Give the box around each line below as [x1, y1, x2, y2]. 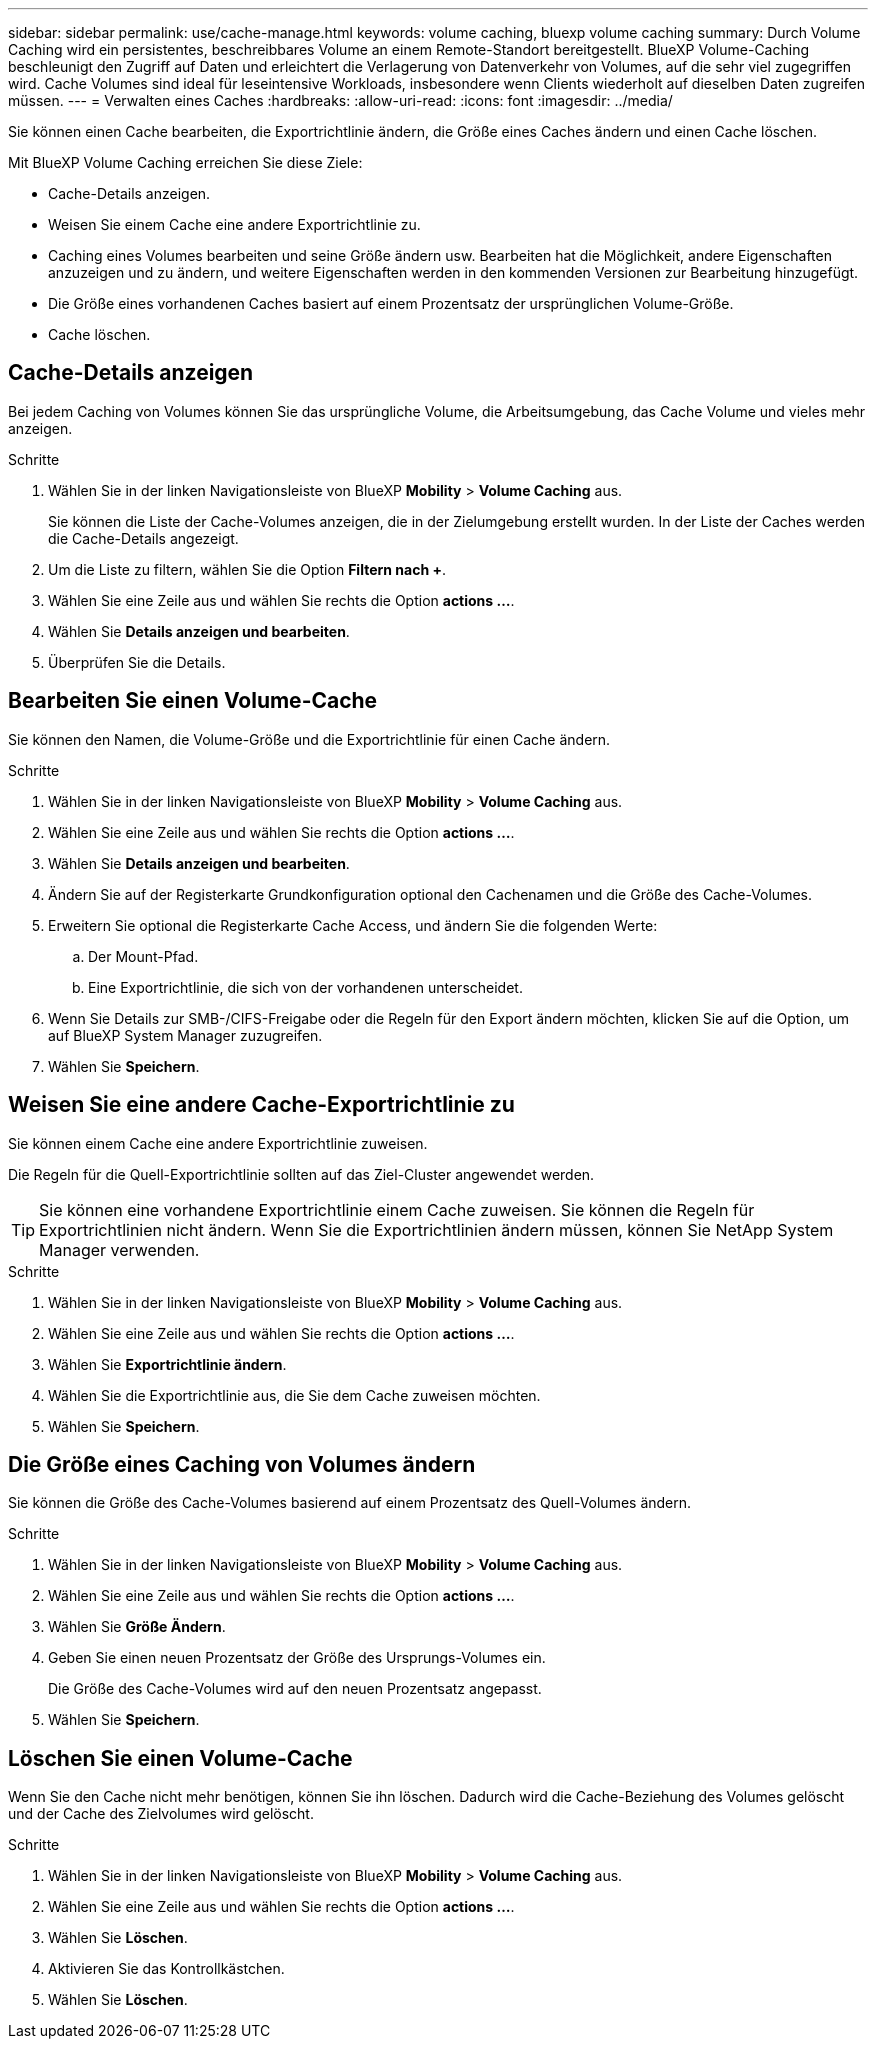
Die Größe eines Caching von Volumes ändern [8, 1451, 476, 1477]
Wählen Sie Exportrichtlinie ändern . [48, 1355, 287, 1373]
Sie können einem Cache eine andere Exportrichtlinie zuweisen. [8, 1134, 428, 1152]
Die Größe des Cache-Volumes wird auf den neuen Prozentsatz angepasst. [48, 1680, 542, 1698]
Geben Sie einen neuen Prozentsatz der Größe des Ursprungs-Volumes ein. [48, 1649, 546, 1667]
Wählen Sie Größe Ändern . [48, 1618, 226, 1636]
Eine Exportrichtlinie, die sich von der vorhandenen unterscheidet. [88, 978, 523, 996]
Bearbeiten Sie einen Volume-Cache [8, 688, 378, 714]
